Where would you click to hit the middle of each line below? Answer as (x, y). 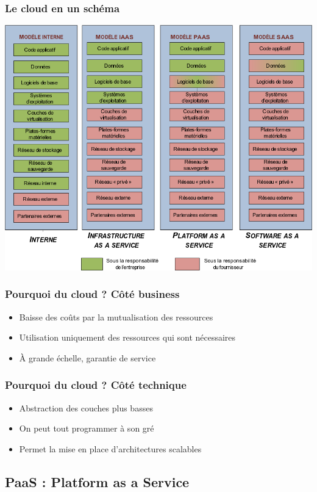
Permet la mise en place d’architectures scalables (110, 448)
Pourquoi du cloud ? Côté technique (96, 385)
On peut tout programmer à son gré (87, 428)
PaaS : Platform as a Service (97, 481)
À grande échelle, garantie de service (87, 357)
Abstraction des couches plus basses (86, 407)
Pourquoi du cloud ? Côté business (92, 294)
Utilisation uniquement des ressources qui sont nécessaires (127, 337)
